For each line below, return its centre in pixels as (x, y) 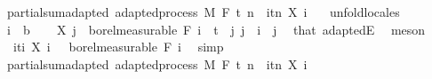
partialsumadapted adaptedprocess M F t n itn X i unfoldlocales (203, 12)
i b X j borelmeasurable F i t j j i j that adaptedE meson (216, 29)
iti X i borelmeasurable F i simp (118, 47)
